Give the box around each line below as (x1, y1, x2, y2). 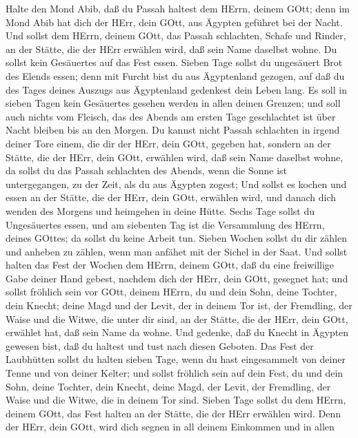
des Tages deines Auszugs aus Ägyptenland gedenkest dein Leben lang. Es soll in (6, 82, 347, 96)
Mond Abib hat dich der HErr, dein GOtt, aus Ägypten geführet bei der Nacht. (6, 14, 343, 29)
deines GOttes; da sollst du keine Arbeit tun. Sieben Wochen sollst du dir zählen (6, 231, 347, 245)
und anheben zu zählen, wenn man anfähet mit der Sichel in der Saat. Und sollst (6, 244, 348, 258)
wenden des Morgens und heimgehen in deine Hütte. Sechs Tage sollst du (6, 203, 315, 218)
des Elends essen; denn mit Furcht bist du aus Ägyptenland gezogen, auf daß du (6, 68, 345, 83)
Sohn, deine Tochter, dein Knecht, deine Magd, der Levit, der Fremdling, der (6, 379, 331, 393)
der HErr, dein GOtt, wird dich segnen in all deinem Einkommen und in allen (6, 419, 335, 434)
